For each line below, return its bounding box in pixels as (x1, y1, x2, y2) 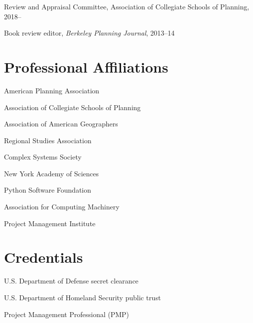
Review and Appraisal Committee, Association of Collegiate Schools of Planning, (4, 1, 250, 11)
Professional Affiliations (4, 56, 169, 77)
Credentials (4, 247, 83, 267)
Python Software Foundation (4, 185, 91, 195)
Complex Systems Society (4, 152, 82, 162)
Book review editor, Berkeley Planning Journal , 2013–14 (4, 28, 175, 38)
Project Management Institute (4, 218, 96, 228)
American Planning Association (4, 85, 99, 95)
